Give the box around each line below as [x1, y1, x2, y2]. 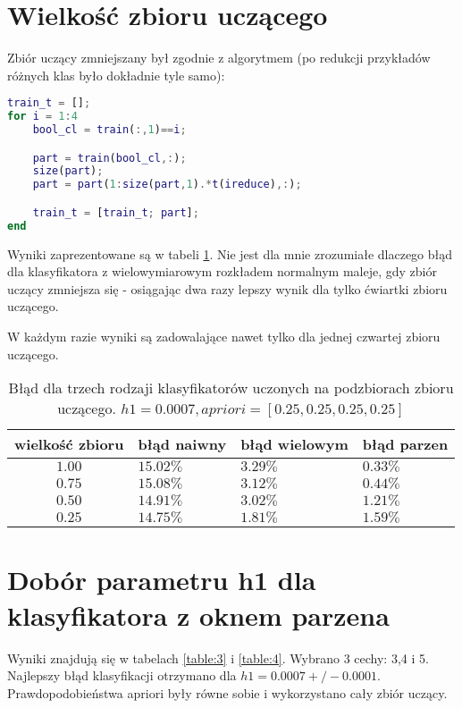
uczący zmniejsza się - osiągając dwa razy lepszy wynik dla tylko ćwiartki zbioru [7, 279, 448, 298]
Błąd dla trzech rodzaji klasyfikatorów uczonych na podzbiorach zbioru [8, 377, 454, 399]
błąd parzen [362, 434, 449, 455]
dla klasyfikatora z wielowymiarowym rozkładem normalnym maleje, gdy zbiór [7, 262, 437, 281]
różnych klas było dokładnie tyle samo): [7, 65, 225, 84]
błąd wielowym [240, 434, 349, 455]
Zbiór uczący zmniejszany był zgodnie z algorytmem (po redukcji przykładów [7, 48, 431, 67]
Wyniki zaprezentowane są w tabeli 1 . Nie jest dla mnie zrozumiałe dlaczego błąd [7, 244, 453, 263]
